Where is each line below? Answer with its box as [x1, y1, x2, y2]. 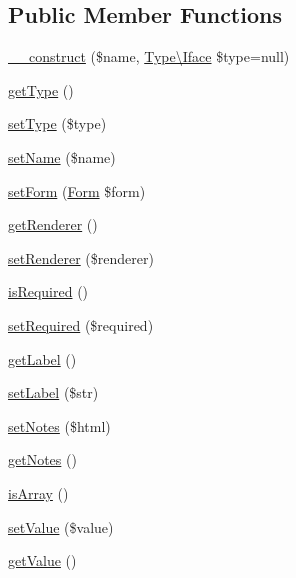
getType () [8, 79, 74, 100]
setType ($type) [8, 113, 107, 134]
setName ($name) [8, 146, 116, 167]
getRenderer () [8, 214, 98, 235]
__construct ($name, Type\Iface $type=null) [8, 46, 290, 67]
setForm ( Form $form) [8, 180, 146, 201]
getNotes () [8, 449, 77, 470]
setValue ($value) [8, 516, 114, 537]
